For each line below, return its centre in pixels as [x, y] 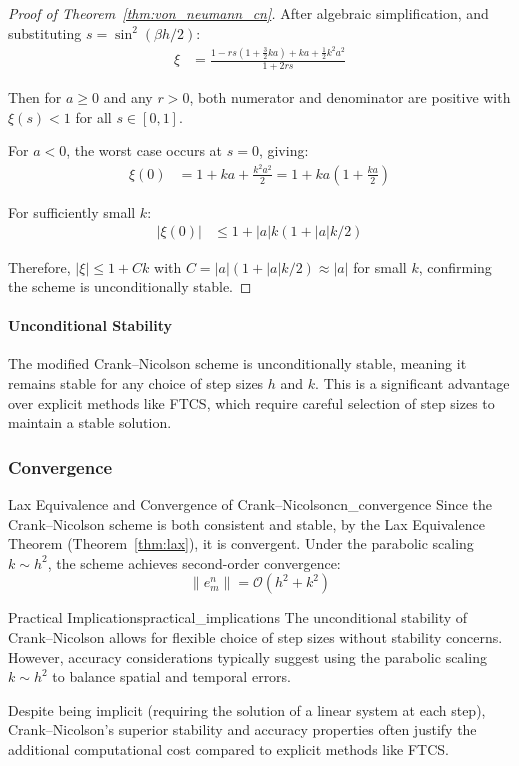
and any [128, 96]
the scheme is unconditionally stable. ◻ [130, 286]
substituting [45, 32]
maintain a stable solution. [90, 422]
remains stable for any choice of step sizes [136, 383]
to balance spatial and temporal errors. [172, 676]
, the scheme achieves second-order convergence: [194, 562]
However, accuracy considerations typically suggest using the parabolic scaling [247, 656]
